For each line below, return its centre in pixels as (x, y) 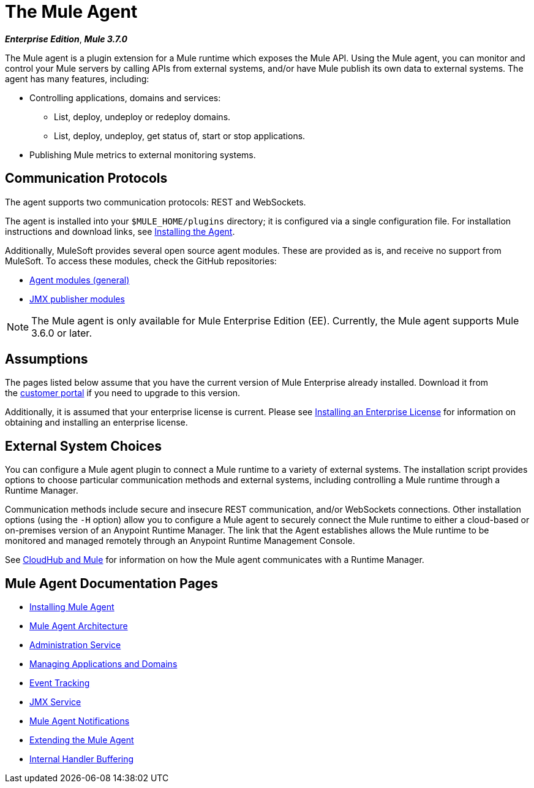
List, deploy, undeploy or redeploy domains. (142, 117)
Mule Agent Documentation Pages (112, 583)
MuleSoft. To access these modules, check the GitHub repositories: (141, 261)
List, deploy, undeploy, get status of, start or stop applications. (180, 136)
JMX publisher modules (77, 299)
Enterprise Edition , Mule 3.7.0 (66, 39)
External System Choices (83, 446)
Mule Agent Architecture (79, 626)
